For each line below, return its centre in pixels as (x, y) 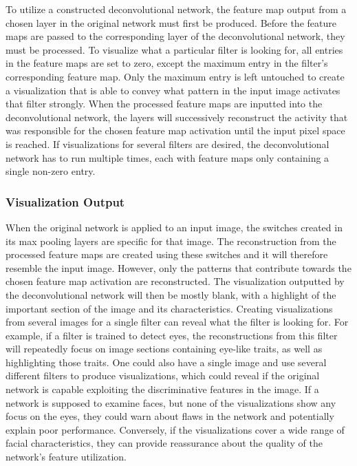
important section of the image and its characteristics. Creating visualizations (169, 308)
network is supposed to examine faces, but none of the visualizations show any (171, 402)
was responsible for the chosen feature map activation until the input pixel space (175, 130)
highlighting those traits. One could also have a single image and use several (166, 362)
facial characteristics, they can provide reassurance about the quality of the (164, 443)
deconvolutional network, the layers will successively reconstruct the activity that (177, 117)
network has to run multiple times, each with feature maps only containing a (167, 157)
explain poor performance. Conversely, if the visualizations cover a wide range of (175, 429)
